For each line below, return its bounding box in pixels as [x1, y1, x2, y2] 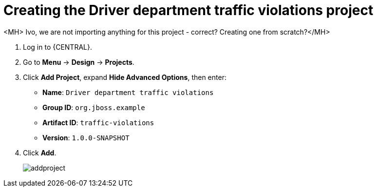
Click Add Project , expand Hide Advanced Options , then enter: [23, 73, 226, 81]
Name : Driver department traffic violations [42, 88, 214, 96]
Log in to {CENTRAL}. [23, 42, 92, 51]
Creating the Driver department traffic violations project [3, 2, 374, 19]
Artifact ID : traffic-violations [42, 118, 154, 127]
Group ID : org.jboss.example [42, 103, 145, 112]
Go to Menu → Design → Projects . [23, 57, 134, 66]
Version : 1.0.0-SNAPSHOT [42, 133, 130, 142]
